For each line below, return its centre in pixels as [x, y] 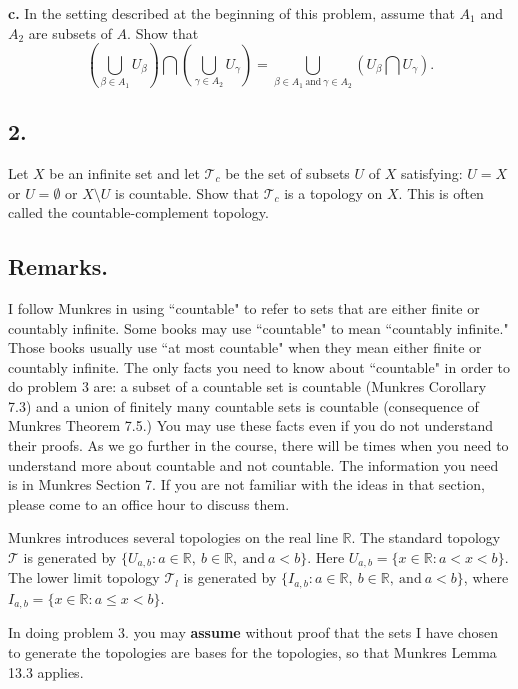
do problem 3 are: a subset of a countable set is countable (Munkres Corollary [247, 386]
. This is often [441, 192]
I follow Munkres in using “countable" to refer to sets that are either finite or [244, 307]
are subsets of [70, 32]
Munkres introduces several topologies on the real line [173, 537]
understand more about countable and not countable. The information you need [253, 464]
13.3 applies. [46, 671]
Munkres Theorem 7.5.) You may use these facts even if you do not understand [251, 425]
